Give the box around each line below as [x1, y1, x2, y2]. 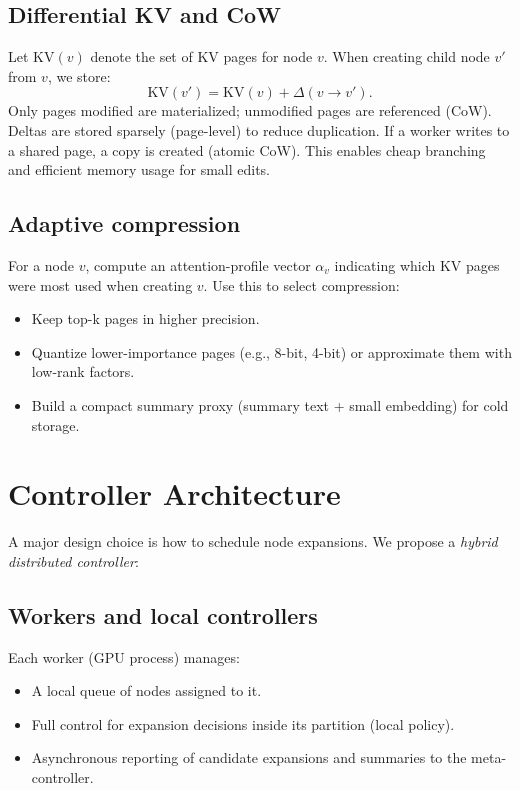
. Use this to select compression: [203, 274, 400, 295]
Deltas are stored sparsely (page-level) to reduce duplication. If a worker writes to [8, 119, 510, 140]
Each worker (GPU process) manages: [8, 646, 240, 667]
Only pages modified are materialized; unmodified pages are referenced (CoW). [8, 100, 492, 121]
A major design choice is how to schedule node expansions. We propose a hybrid [8, 531, 498, 552]
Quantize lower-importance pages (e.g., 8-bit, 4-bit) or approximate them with [31, 341, 512, 362]
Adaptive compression [8, 208, 241, 239]
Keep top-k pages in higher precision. [31, 308, 260, 329]
